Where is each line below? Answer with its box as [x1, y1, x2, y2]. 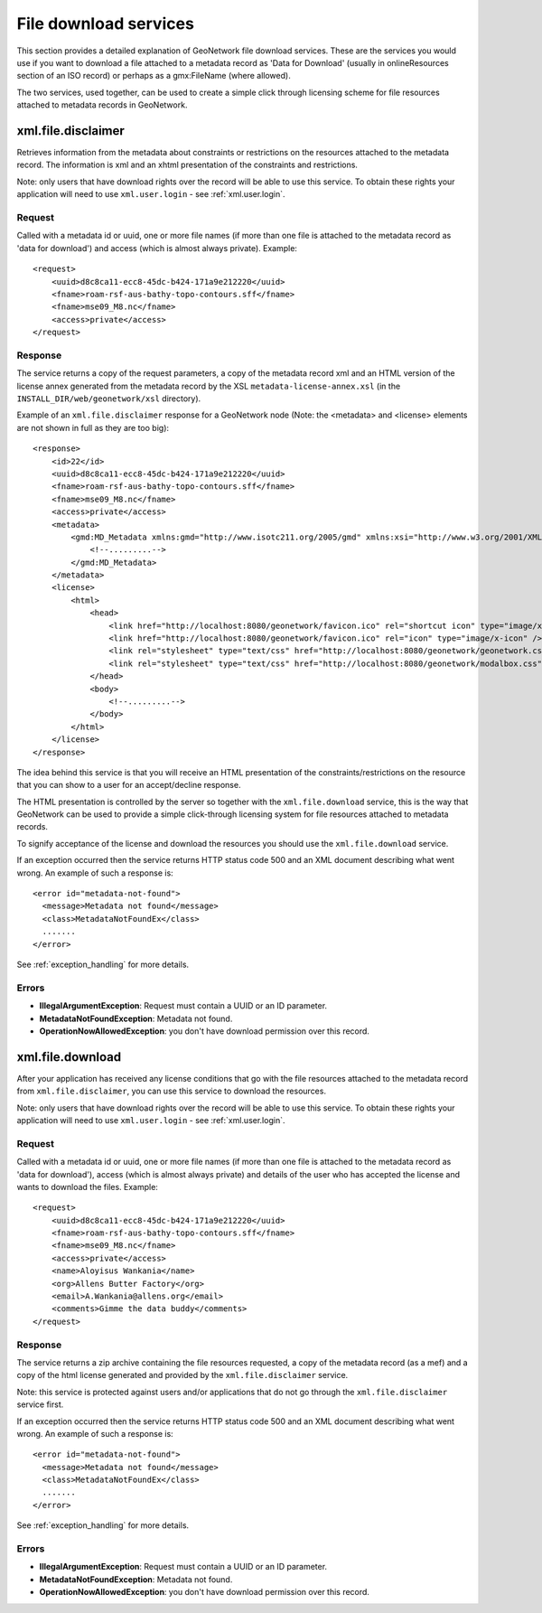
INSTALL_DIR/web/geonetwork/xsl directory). [16, 393, 201, 404]
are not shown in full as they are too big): [16, 422, 170, 433]
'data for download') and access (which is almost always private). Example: [16, 242, 298, 253]
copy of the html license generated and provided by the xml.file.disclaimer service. [16, 1370, 349, 1381]
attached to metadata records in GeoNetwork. [16, 99, 188, 110]
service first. [16, 1399, 64, 1410]
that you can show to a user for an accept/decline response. [16, 780, 241, 791]
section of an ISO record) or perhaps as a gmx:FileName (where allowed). [16, 70, 291, 81]
